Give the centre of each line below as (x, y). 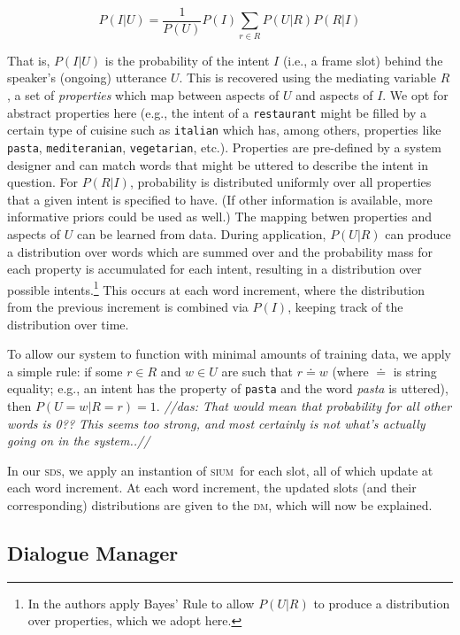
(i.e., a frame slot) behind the (363, 60)
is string (415, 371)
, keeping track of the (345, 306)
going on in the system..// (79, 441)
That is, (29, 60)
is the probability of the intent (187, 60)
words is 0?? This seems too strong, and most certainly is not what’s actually (216, 423)
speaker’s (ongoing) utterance (87, 77)
